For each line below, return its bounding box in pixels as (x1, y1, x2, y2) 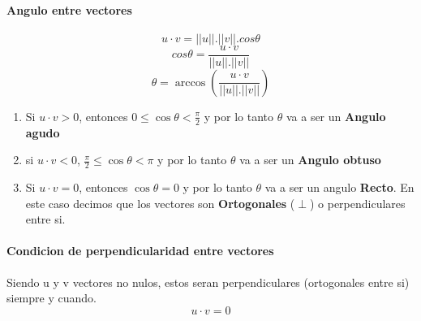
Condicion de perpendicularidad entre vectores (6, 242, 274, 259)
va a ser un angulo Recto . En (264, 179, 415, 196)
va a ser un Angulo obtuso (239, 151, 381, 168)
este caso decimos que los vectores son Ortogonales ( (25, 194, 295, 211)
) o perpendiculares (309, 194, 406, 211)
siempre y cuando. (6, 289, 97, 306)
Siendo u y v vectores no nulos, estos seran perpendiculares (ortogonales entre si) (6, 273, 410, 290)
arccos (174, 76, 206, 89)
